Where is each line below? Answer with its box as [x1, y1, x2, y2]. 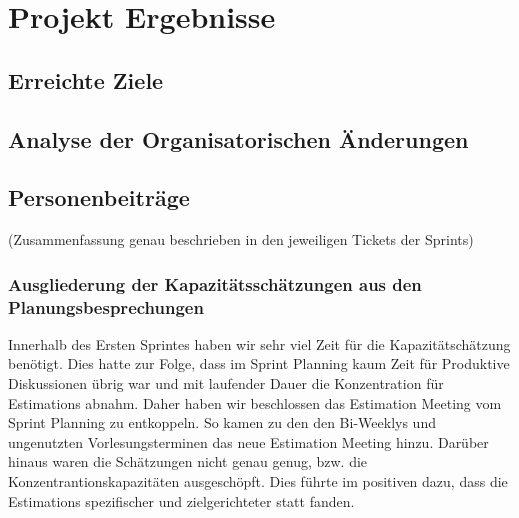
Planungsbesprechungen [8, 294, 204, 319]
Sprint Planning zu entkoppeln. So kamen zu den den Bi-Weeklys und [8, 412, 436, 433]
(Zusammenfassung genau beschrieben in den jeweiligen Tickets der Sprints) [8, 229, 474, 250]
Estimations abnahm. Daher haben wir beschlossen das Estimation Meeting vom [8, 392, 502, 413]
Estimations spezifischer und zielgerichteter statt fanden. [8, 490, 355, 511]
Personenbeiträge [8, 182, 190, 213]
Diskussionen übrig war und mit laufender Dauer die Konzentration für [8, 373, 444, 394]
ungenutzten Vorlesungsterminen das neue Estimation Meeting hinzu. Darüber [8, 431, 489, 452]
